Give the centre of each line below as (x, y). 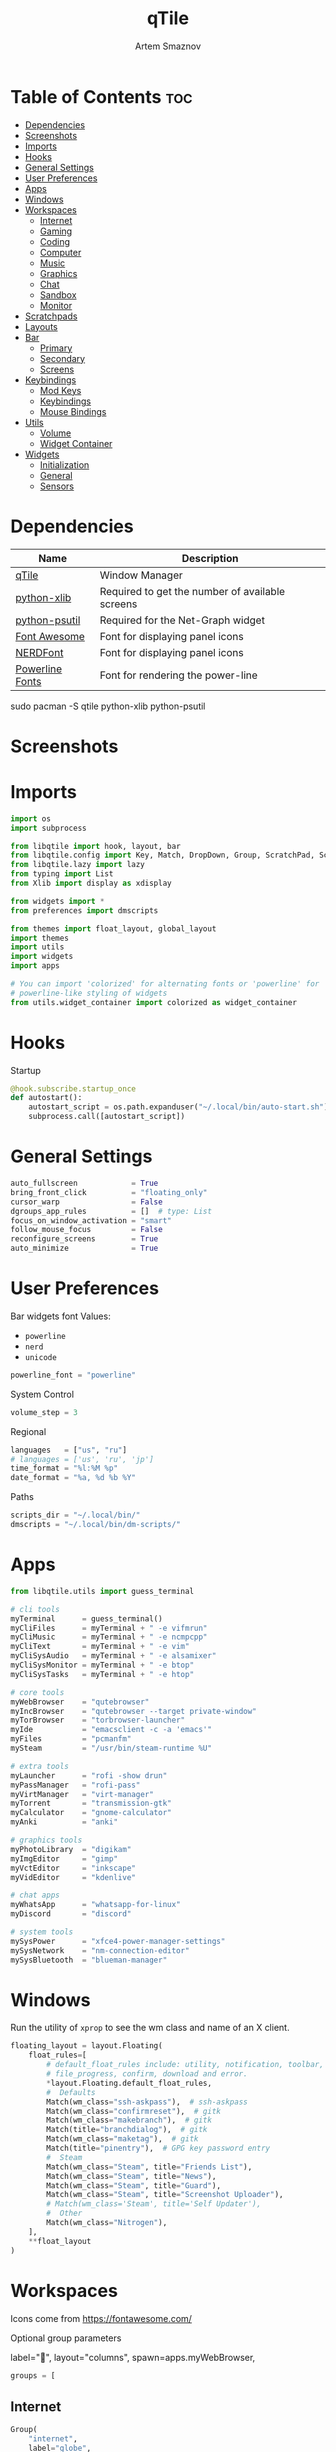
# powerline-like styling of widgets (89, 993)
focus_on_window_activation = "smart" (91, 1220)
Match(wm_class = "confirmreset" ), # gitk (134, 2111)
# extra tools (40, 1766)
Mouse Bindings (73, 411)
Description (210, 558)
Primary (56, 348)
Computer (60, 252)
